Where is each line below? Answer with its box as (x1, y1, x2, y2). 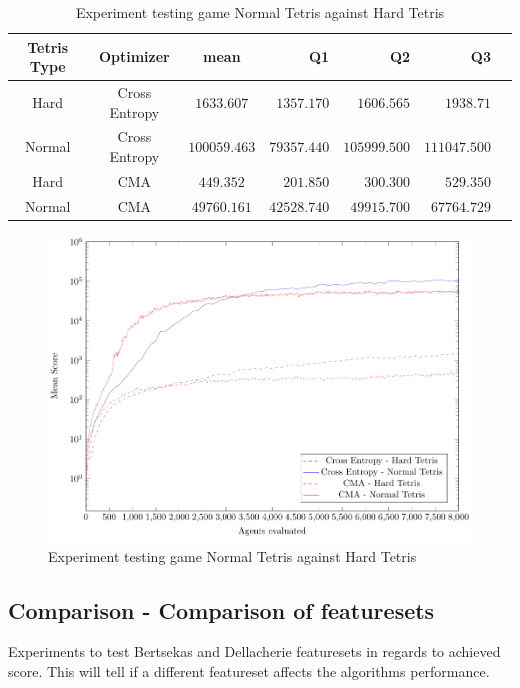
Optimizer (98, 46, 170, 67)
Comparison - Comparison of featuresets (8, 594, 435, 625)
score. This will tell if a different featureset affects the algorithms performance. (8, 660, 490, 681)
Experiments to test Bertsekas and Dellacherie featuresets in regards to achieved (8, 641, 501, 662)
